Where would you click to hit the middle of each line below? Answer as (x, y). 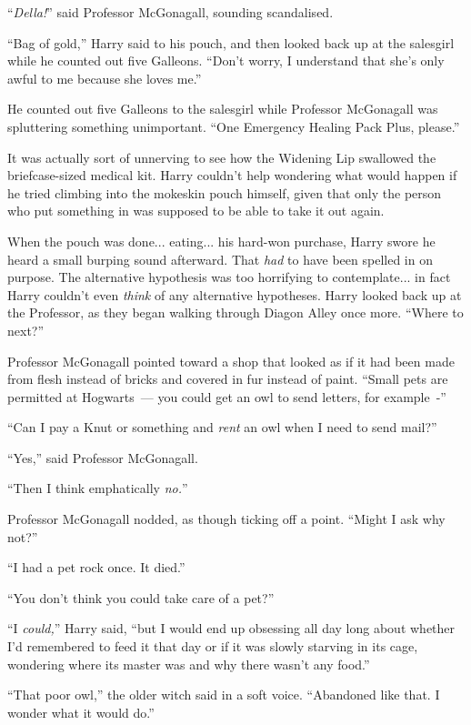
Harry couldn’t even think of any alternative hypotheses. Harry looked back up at (235, 294)
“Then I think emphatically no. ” (98, 488)
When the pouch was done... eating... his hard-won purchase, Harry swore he (221, 241)
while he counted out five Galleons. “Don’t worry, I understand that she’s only (226, 60)
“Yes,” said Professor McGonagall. (103, 457)
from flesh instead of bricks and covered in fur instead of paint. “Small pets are (228, 379)
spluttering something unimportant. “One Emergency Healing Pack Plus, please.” (234, 126)
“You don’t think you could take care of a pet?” (141, 597)
